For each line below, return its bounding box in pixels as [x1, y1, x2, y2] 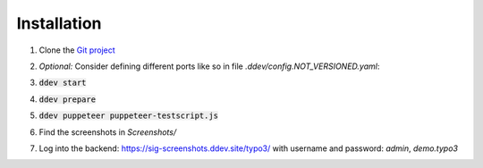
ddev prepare [38, 94, 97, 105]
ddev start [38, 78, 87, 88]
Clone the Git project [38, 45, 115, 55]
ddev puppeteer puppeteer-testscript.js [38, 111, 219, 121]
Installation [16, 13, 102, 33]
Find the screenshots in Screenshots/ [38, 126, 177, 138]
